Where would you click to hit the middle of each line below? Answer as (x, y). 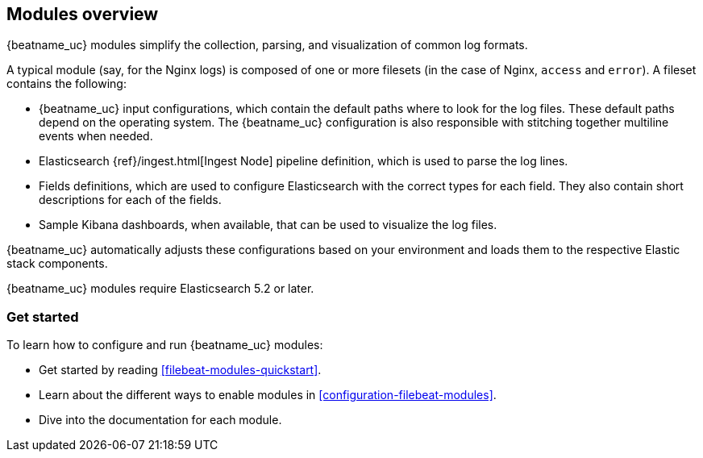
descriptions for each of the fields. (130, 200)
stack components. (57, 264)
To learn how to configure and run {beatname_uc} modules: (165, 345)
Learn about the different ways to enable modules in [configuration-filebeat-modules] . (268, 395)
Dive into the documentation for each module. (160, 420)
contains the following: (67, 84)
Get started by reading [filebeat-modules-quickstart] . (180, 370)
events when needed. (96, 136)
